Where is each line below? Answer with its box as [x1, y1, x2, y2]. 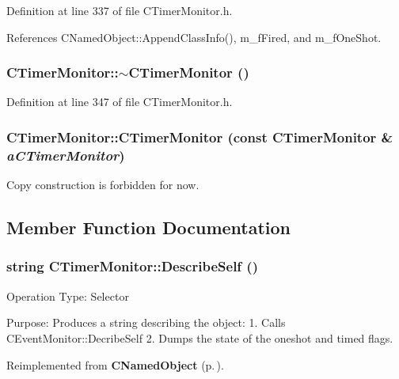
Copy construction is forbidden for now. [6, 176, 199, 193]
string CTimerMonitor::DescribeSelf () [6, 256, 258, 276]
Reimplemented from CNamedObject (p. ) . [6, 356, 224, 373]
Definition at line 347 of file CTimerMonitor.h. [6, 93, 233, 110]
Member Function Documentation [6, 215, 291, 240]
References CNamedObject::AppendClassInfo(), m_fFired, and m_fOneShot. [6, 28, 382, 45]
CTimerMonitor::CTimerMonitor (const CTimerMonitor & [6, 127, 393, 146]
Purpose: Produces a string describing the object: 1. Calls [6, 314, 286, 331]
